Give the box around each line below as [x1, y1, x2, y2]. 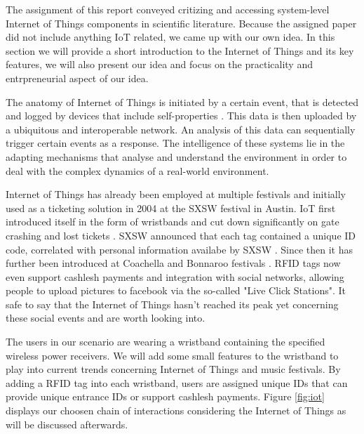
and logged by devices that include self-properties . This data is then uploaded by [6, 108, 357, 123]
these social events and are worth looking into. [6, 310, 205, 325]
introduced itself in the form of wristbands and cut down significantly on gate [6, 214, 339, 229]
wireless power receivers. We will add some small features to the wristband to [6, 348, 339, 362]
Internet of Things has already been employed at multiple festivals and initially [6, 187, 346, 202]
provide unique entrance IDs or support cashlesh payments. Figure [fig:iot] [6, 389, 325, 404]
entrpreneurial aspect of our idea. [6, 70, 149, 85]
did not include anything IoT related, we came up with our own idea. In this [6, 29, 335, 44]
